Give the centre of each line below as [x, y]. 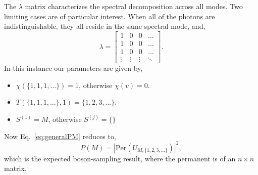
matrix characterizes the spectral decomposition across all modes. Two [134, 6]
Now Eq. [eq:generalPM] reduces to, [60, 136]
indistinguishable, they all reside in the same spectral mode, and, [105, 26]
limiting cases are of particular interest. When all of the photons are [110, 16]
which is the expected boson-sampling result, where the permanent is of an [120, 158]
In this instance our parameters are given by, [73, 68]
